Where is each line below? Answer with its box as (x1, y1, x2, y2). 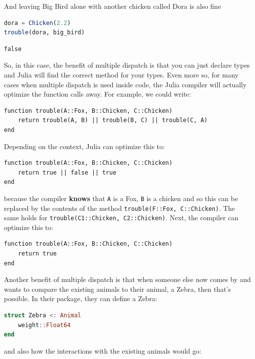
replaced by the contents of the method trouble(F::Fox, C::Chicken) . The (4, 203, 235, 213)
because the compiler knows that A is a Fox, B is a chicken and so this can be (4, 193, 238, 203)
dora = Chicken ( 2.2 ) (4, 19, 71, 26)
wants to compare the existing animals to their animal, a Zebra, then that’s (4, 283, 231, 294)
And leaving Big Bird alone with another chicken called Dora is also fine (4, 1, 221, 11)
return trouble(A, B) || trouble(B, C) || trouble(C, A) (18, 117, 208, 124)
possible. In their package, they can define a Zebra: (4, 293, 157, 304)
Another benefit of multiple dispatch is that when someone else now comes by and (4, 274, 251, 284)
